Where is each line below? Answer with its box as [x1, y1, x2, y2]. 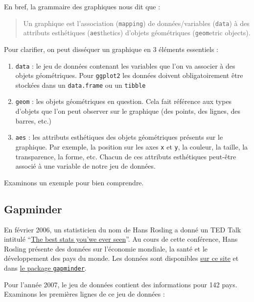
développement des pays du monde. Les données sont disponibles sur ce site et [4, 253, 239, 263]
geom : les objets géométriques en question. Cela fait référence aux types [15, 96, 232, 106]
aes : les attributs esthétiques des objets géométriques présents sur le [15, 132, 223, 142]
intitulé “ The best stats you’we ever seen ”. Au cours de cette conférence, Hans [4, 234, 238, 244]
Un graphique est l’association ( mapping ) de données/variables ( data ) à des [23, 18, 250, 28]
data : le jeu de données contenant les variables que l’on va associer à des [15, 60, 235, 71]
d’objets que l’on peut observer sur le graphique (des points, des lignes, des [15, 106, 241, 116]
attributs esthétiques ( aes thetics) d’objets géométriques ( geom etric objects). [23, 27, 251, 38]
